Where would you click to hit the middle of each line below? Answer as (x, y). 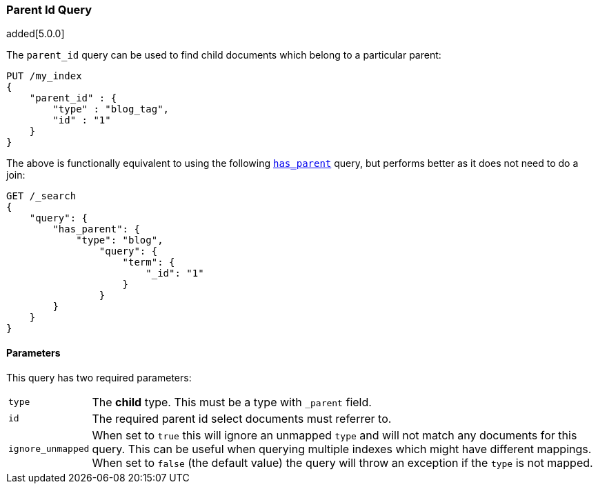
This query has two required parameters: (99, 377)
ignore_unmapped (49, 449)
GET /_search (41, 196)
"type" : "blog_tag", (111, 109)
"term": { (149, 262)
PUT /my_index (44, 76)
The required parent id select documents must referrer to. (242, 418)
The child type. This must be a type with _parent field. (232, 402)
